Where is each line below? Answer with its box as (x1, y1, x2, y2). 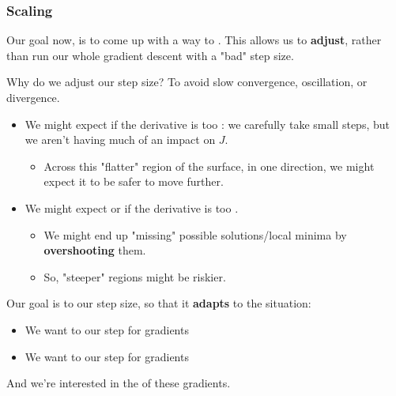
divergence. (6, 89, 60, 105)
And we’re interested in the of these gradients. (6, 375, 231, 391)
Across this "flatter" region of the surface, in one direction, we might (43, 157, 375, 174)
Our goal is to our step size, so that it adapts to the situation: (6, 295, 311, 311)
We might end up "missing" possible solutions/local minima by (43, 226, 347, 243)
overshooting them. (43, 242, 146, 258)
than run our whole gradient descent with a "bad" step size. (6, 47, 294, 63)
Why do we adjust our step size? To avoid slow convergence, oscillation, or (6, 74, 368, 90)
